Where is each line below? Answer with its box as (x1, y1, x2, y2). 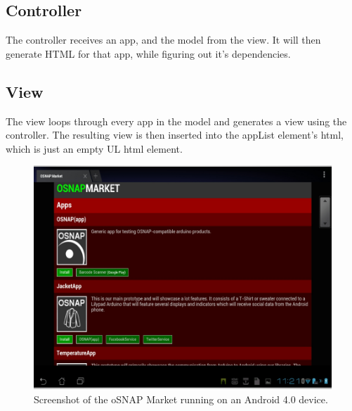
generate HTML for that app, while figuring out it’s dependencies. (6, 46, 291, 61)
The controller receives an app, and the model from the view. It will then (6, 32, 321, 47)
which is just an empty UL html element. (6, 141, 183, 156)
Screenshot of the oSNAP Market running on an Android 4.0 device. (34, 391, 328, 406)
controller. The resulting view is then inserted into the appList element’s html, (6, 127, 344, 142)
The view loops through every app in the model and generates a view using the (6, 113, 347, 128)
